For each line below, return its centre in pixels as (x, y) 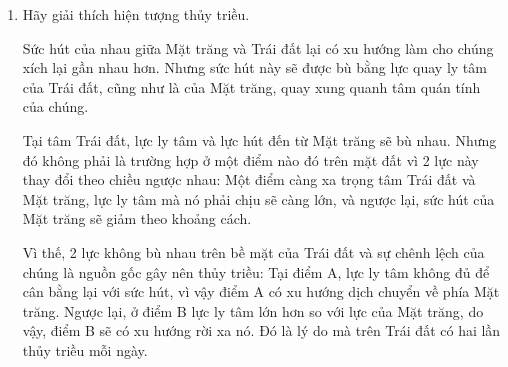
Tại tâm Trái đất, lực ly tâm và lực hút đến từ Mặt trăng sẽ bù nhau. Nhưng (259, 139)
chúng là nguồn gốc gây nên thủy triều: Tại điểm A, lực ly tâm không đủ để (256, 271)
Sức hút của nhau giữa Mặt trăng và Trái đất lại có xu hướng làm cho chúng (258, 47)
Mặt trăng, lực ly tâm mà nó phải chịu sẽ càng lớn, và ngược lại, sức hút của (258, 198)
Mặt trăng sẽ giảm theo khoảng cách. (137, 218)
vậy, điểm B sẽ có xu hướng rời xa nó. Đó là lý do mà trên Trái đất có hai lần (261, 330)
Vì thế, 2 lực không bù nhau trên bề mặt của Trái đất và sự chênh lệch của (253, 251)
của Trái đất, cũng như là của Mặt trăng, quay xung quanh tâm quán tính (251, 86)
